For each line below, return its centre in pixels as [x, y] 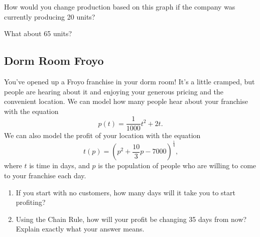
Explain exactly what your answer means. [80, 229]
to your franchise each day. [45, 175]
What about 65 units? [38, 33]
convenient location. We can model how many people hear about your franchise [126, 101]
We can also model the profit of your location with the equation [102, 135]
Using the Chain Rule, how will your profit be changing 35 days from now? [131, 219]
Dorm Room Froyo [54, 61]
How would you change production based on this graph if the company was [120, 7]
